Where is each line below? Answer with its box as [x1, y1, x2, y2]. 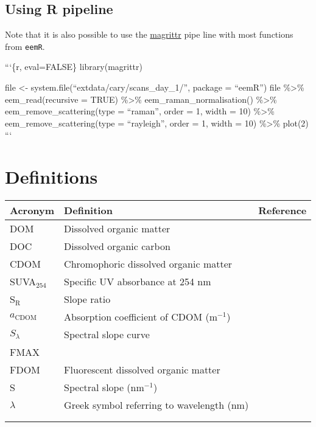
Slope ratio [64, 292, 111, 307]
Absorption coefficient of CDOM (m [64, 310, 218, 324]
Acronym [10, 203, 55, 218]
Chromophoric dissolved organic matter [64, 257, 233, 271]
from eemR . [5, 40, 45, 52]
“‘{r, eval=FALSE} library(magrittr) [5, 60, 143, 73]
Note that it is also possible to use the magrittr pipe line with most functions [5, 28, 293, 41]
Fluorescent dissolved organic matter [64, 363, 220, 377]
